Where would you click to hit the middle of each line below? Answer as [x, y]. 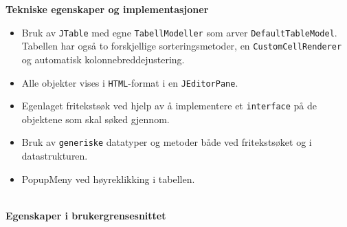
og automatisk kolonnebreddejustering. [103, 59]
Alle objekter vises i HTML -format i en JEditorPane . [130, 82]
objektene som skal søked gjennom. [96, 119]
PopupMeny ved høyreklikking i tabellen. [108, 179]
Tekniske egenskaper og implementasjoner [107, 9]
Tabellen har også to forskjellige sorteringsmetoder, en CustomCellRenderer [182, 46]
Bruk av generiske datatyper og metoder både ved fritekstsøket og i [167, 142]
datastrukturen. [55, 156]
